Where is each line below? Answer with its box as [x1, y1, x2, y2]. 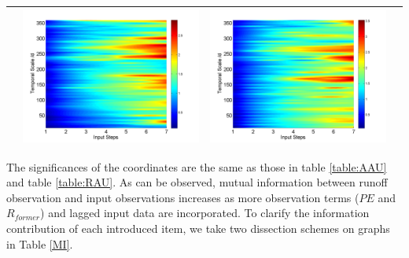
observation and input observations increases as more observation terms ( [6, 189, 359, 205]
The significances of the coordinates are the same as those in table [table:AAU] [6, 158, 387, 175]
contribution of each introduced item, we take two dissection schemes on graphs [6, 219, 390, 236]
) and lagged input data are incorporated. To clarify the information [40, 205, 370, 221]
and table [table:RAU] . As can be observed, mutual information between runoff [6, 174, 388, 190]
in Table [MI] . [6, 235, 73, 252]
